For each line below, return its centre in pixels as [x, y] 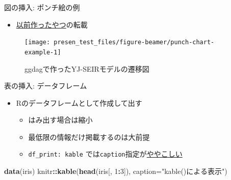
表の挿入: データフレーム [46, 86]
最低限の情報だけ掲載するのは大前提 [89, 137]
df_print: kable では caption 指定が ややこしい [105, 154]
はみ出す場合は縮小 [60, 120]
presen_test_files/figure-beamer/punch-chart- [134, 42]
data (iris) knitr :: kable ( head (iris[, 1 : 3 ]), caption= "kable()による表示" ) [116, 171]
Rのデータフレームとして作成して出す [79, 102]
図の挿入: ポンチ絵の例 [42, 7]
